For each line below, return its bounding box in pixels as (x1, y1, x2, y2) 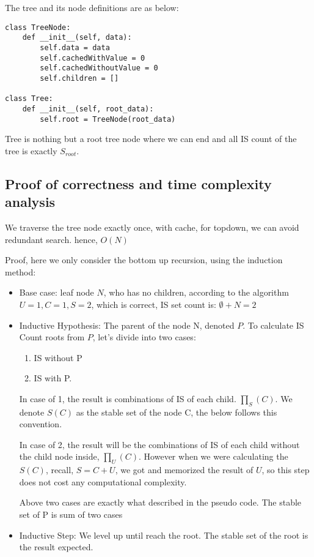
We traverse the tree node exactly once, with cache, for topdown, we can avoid (5, 220, 299, 233)
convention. (19, 417, 62, 430)
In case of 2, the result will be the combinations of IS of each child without (19, 438, 300, 450)
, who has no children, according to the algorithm (103, 286, 289, 299)
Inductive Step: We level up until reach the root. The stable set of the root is (19, 528, 309, 541)
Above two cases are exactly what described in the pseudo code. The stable (19, 496, 302, 509)
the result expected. (19, 540, 93, 553)
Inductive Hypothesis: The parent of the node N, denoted (19, 318, 235, 331)
